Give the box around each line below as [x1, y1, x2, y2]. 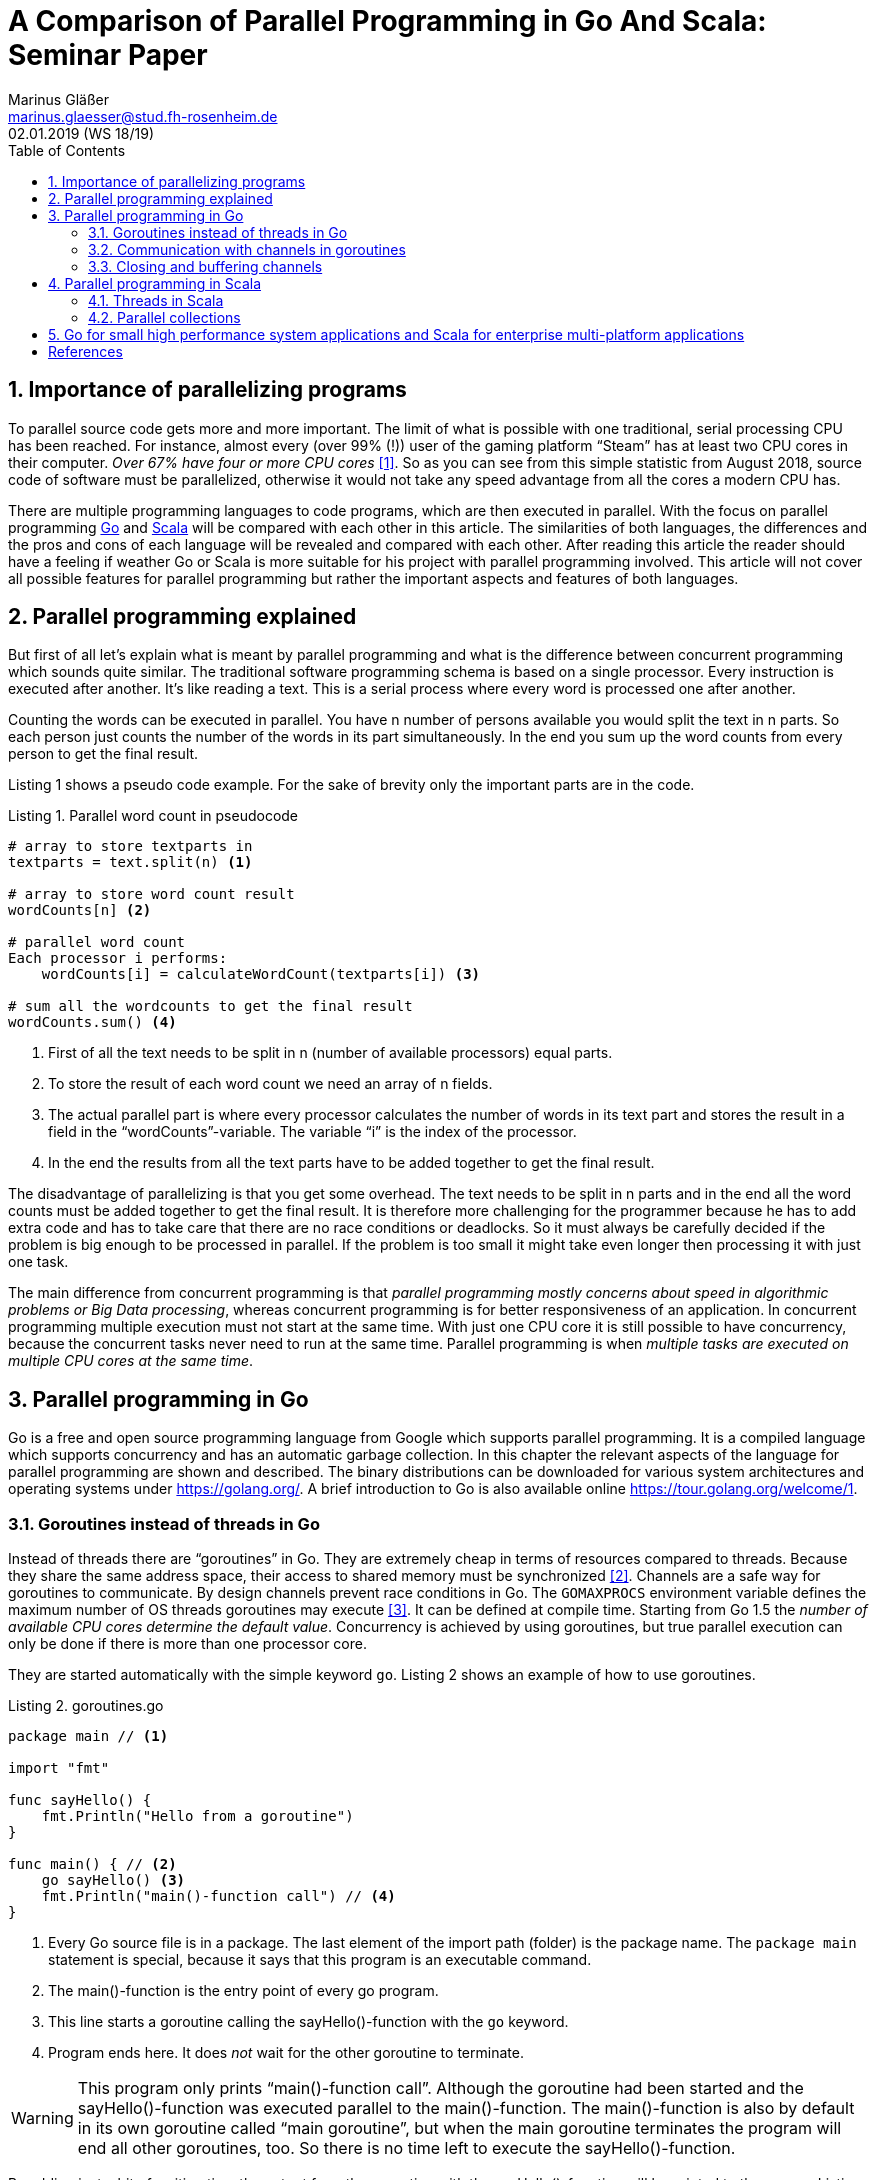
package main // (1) [8, 1728, 169, 1745]
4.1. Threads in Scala [88, 291, 224, 309]
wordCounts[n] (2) [8, 902, 152, 919]
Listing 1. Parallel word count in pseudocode [8, 807, 299, 825]
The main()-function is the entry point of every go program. [48, 1982, 439, 2000]
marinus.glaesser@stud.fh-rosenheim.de [8, 107, 278, 125]
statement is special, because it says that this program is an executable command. [48, 1951, 592, 1969]
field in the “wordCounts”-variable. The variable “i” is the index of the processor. [48, 1123, 577, 1141]
